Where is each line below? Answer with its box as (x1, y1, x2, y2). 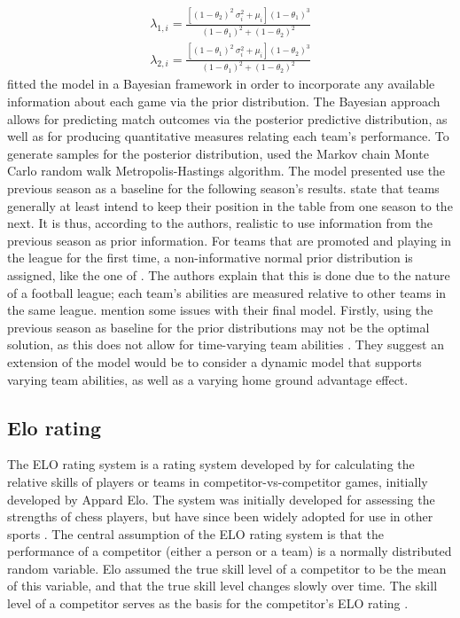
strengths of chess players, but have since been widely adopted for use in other (7, 507, 433, 526)
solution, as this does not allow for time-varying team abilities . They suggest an (7, 335, 444, 354)
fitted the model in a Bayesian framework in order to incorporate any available (7, 74, 435, 93)
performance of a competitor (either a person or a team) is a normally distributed (7, 542, 452, 560)
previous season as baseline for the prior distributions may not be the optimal (7, 317, 430, 336)
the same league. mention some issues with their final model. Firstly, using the (7, 301, 433, 319)
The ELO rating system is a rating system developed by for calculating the (7, 455, 415, 473)
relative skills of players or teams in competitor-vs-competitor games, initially (7, 472, 428, 490)
